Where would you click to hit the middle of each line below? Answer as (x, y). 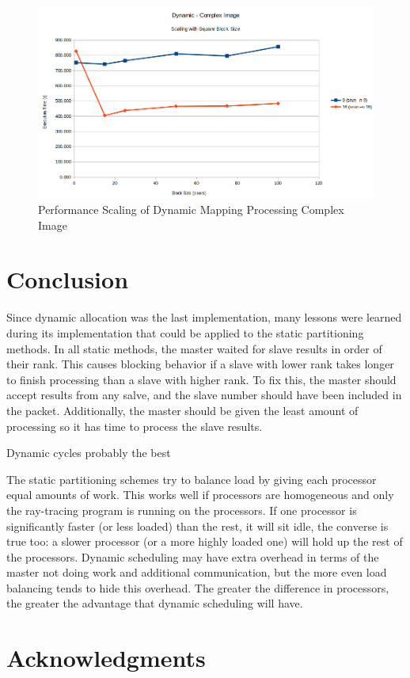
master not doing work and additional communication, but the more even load (197, 572)
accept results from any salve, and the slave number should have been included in (204, 395)
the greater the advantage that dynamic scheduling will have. (155, 603)
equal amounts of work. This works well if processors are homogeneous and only (200, 495)
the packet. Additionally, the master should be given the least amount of (182, 410)
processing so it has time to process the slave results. (135, 426)
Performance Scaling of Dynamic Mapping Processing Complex (191, 209)
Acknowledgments (106, 658)
